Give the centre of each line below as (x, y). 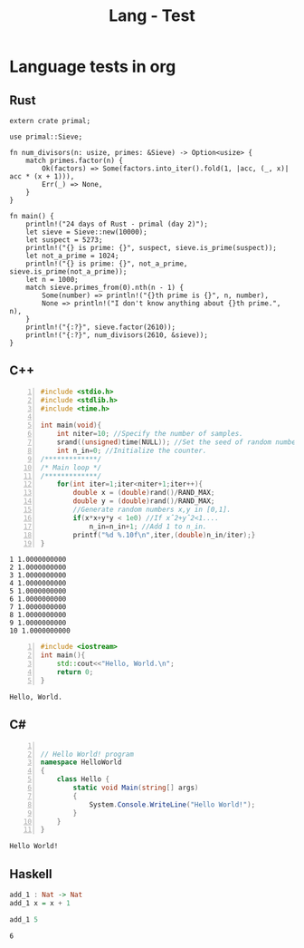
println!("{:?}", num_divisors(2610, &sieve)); (117, 335)
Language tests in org (93, 67)
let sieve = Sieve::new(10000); (86, 232)
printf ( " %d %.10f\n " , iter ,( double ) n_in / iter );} (164, 535)
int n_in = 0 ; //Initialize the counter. (132, 450)
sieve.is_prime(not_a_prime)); (68, 272)
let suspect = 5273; (64, 240)
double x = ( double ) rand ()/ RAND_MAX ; (144, 493)
